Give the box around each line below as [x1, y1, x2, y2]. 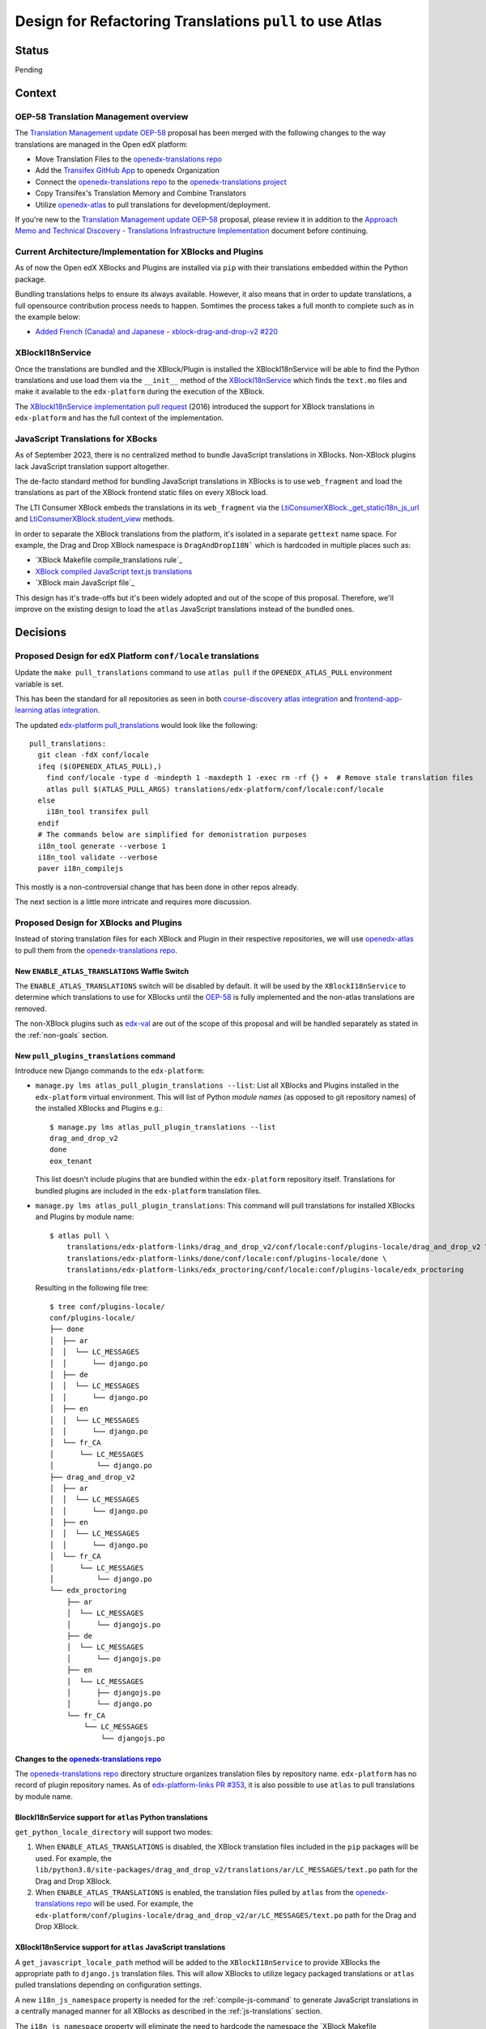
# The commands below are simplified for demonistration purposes [37, 830, 307, 839]
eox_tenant [49, 1157, 93, 1165]
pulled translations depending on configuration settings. [15, 1980, 202, 1990]
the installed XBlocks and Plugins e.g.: [35, 1104, 164, 1114]
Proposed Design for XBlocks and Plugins [15, 917, 182, 928]
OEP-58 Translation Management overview [15, 110, 189, 122]
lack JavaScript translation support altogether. [15, 461, 169, 471]
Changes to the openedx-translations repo [15, 1754, 162, 1764]
